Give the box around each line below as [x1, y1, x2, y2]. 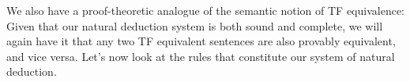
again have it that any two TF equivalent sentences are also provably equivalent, [6, 33, 396, 49]
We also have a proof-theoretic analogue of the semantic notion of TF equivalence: [6, 2, 405, 18]
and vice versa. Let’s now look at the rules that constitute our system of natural [6, 48, 395, 64]
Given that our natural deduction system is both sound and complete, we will [6, 17, 383, 34]
